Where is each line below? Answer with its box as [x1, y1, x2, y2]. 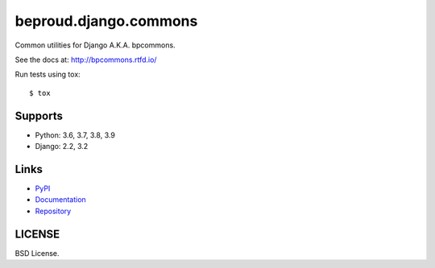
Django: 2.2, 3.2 [35, 142, 89, 151]
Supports [14, 109, 64, 122]
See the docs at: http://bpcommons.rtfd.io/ [14, 55, 157, 64]
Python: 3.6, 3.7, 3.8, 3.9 [35, 130, 116, 140]
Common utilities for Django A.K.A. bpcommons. [14, 40, 176, 50]
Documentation [35, 195, 86, 204]
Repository [35, 206, 72, 216]
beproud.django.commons [14, 12, 198, 30]
